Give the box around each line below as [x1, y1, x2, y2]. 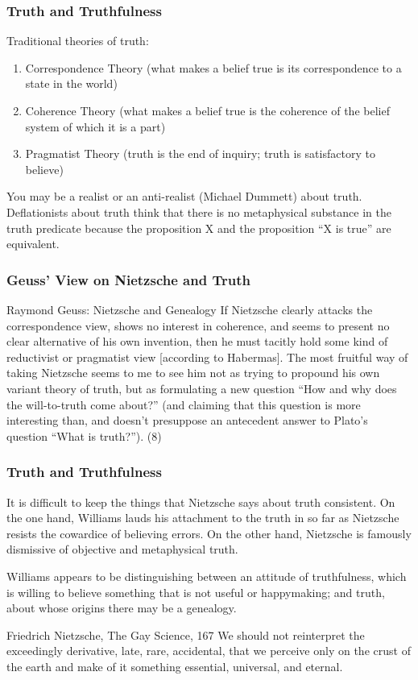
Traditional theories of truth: [6, 32, 149, 49]
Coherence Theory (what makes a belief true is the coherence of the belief [25, 102, 390, 118]
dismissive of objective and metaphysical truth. [6, 541, 238, 558]
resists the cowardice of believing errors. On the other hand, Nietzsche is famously [6, 525, 412, 541]
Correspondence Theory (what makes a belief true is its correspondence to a [25, 59, 402, 76]
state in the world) [25, 75, 118, 92]
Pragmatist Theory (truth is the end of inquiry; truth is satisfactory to [25, 145, 375, 162]
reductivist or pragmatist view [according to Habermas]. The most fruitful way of [6, 348, 408, 365]
